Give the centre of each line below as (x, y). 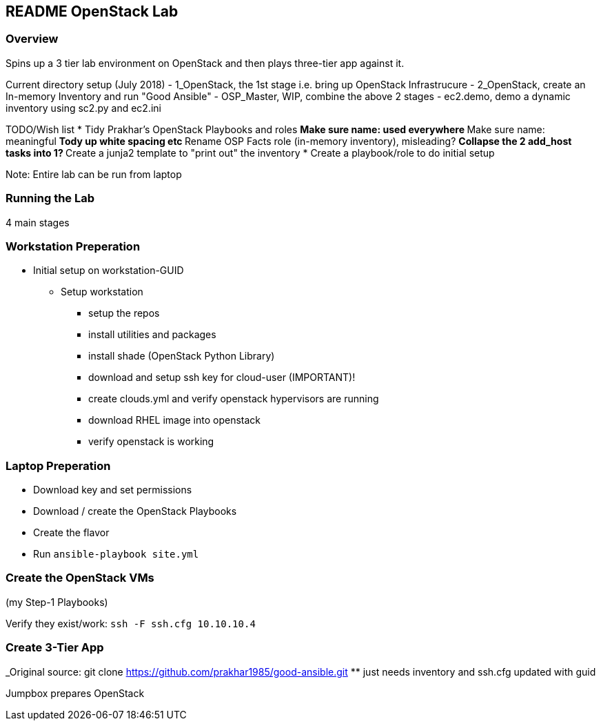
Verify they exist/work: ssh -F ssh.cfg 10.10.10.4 (131, 623)
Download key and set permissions (113, 490)
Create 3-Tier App (55, 648)
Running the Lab (50, 198)
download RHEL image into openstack (175, 420)
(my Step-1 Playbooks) (57, 602)
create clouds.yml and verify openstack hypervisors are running (234, 399)
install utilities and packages (152, 335)
